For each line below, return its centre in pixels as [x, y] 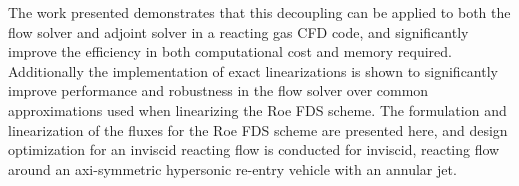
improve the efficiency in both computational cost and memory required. [230, 51]
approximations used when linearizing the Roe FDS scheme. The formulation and [257, 109]
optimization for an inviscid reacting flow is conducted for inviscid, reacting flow [254, 149]
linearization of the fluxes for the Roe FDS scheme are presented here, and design [258, 129]
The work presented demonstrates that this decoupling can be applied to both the [259, 12]
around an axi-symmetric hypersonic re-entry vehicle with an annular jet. [232, 168]
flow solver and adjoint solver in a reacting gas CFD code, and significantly [238, 31]
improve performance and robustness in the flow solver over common [218, 90]
